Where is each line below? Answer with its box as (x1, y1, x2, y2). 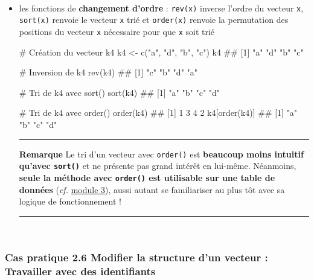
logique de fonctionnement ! (19, 195, 121, 208)
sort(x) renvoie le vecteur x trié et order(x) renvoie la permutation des (19, 13, 289, 26)
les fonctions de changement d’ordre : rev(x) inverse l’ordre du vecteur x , (19, 1, 304, 14)
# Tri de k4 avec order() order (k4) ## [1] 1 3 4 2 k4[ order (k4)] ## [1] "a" (19, 106, 298, 119)
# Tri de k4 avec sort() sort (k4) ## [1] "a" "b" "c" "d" (19, 86, 220, 98)
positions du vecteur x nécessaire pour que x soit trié (19, 25, 215, 37)
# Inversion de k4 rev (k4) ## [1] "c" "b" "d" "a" (19, 66, 198, 78)
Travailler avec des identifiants (5, 264, 156, 279)
